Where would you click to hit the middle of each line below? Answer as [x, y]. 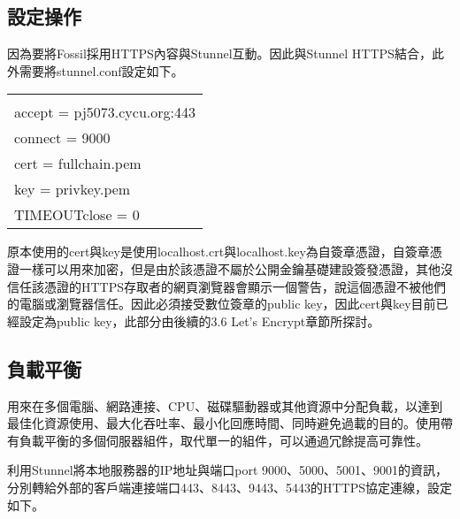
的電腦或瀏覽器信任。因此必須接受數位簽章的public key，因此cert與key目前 [222, 304]
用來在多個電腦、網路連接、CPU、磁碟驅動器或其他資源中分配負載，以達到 [225, 405]
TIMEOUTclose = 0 [77, 215]
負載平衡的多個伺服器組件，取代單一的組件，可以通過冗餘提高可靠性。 [223, 440]
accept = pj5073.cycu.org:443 [105, 112]
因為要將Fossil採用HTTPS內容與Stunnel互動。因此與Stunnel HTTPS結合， [219, 53]
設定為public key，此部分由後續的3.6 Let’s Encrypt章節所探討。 [199, 321]
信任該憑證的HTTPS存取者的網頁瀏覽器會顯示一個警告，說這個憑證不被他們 [227, 286]
